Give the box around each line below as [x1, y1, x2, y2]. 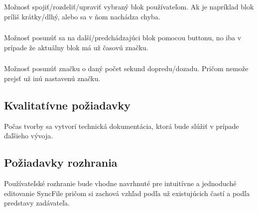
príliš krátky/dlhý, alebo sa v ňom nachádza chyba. [4, 11, 160, 21]
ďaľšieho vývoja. [4, 130, 53, 141]
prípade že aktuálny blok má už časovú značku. [4, 42, 148, 52]
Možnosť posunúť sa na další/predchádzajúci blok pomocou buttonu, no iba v [4, 32, 242, 43]
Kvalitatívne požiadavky [4, 97, 130, 112]
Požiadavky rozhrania [4, 155, 118, 170]
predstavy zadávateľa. [4, 198, 70, 208]
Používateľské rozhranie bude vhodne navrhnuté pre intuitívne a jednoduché [4, 178, 237, 188]
